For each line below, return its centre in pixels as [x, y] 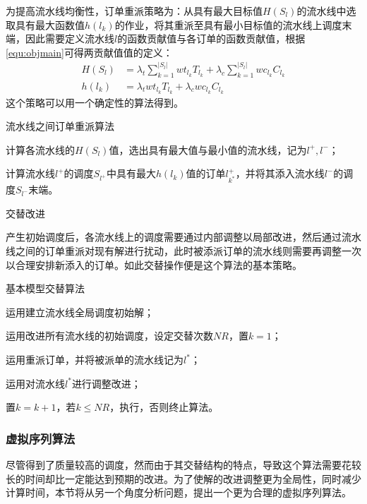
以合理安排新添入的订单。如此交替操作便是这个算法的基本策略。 [154, 264]
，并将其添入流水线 [280, 173]
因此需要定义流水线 [70, 38]
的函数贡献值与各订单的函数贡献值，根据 [211, 38]
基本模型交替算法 [45, 288]
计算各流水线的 [40, 149]
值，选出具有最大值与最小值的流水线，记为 [208, 149]
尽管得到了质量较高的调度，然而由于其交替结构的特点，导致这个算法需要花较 [183, 465]
